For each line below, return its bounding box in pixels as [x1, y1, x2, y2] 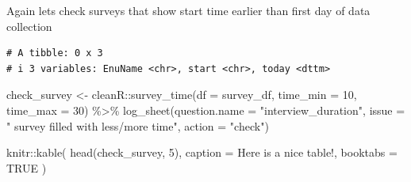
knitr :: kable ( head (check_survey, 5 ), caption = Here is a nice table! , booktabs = [6, 144, 398, 161]
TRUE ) [6, 159, 47, 176]
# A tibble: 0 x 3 [6, 47, 103, 59]
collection [6, 17, 52, 34]
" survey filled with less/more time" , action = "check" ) [6, 117, 269, 134]
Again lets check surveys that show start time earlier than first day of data [6, 2, 371, 18]
